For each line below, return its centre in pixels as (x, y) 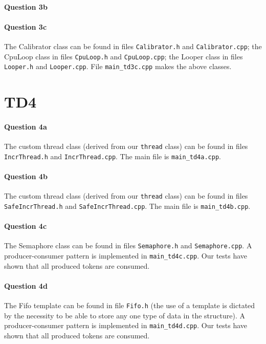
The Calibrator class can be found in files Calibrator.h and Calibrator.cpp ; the (133, 46)
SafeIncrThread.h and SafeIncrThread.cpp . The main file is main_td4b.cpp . (127, 206)
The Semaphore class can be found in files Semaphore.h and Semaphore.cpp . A (128, 245)
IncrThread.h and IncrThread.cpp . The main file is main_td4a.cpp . (113, 156)
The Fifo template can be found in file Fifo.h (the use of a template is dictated (130, 305)
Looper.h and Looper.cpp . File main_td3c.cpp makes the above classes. (118, 66)
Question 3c (26, 26)
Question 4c (26, 226)
